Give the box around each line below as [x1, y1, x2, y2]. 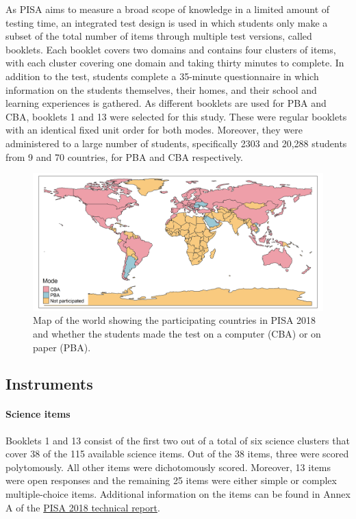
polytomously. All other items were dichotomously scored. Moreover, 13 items [5, 459, 331, 474]
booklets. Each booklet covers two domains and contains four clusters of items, [5, 42, 336, 56]
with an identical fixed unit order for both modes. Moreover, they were [5, 123, 303, 137]
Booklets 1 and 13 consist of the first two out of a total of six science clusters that [5, 433, 350, 447]
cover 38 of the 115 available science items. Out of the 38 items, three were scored [5, 446, 349, 461]
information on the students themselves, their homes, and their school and [5, 82, 317, 97]
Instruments [5, 373, 93, 394]
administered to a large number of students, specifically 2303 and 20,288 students [5, 136, 347, 150]
